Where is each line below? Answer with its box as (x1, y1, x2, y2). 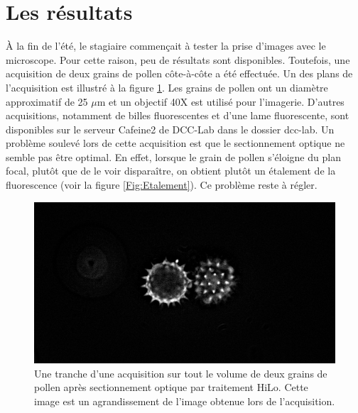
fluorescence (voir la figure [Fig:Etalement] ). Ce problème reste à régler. (6, 177, 318, 192)
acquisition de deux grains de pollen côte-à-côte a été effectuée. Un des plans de (6, 66, 353, 81)
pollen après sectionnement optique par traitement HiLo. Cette (34, 380, 308, 395)
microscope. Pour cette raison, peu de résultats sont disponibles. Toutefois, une (6, 52, 350, 67)
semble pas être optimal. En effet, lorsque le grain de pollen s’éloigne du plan (6, 149, 341, 164)
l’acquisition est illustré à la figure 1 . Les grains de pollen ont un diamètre (6, 79, 328, 94)
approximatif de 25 (6, 94, 88, 109)
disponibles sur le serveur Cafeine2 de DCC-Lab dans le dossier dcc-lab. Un (6, 121, 335, 136)
